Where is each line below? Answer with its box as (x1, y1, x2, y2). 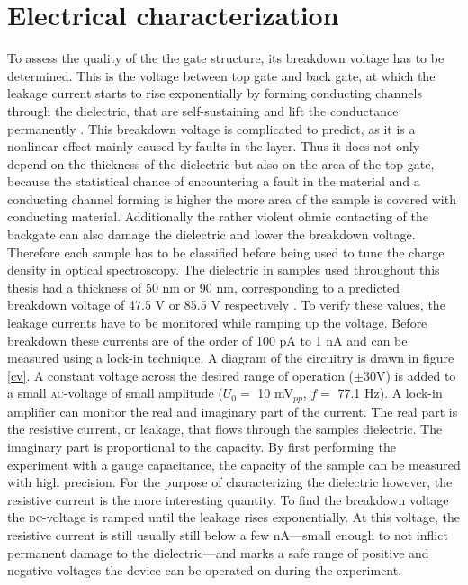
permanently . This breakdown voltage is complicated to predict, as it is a (7, 119, 416, 138)
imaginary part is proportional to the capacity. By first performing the (7, 437, 396, 456)
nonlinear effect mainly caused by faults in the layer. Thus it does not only (7, 137, 420, 156)
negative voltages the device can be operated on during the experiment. (7, 561, 402, 580)
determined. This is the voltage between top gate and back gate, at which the (7, 66, 436, 85)
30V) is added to (363, 365, 456, 384)
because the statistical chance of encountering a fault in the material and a (7, 172, 420, 191)
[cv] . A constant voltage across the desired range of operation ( (7, 365, 355, 384)
